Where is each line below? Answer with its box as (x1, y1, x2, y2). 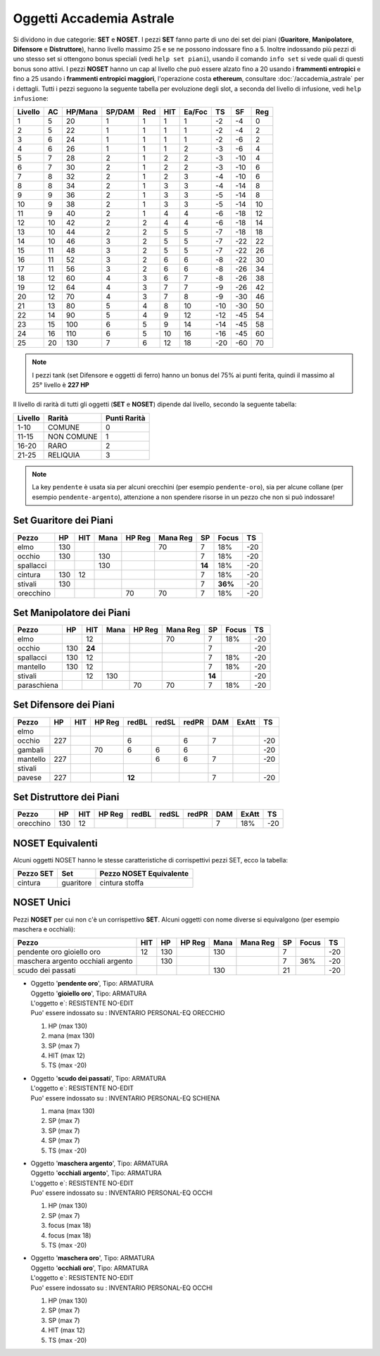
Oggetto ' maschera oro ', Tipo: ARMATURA (30, 1254, 155, 1262)
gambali (17, 745, 44, 755)
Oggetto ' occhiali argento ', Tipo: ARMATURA (30, 1169, 162, 1177)
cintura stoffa (99, 877, 144, 887)
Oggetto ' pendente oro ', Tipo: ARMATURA (30, 979, 154, 988)
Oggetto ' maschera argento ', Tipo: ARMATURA (30, 1159, 168, 1167)
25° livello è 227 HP (32, 381, 89, 389)
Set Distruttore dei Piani (13, 791, 120, 803)
